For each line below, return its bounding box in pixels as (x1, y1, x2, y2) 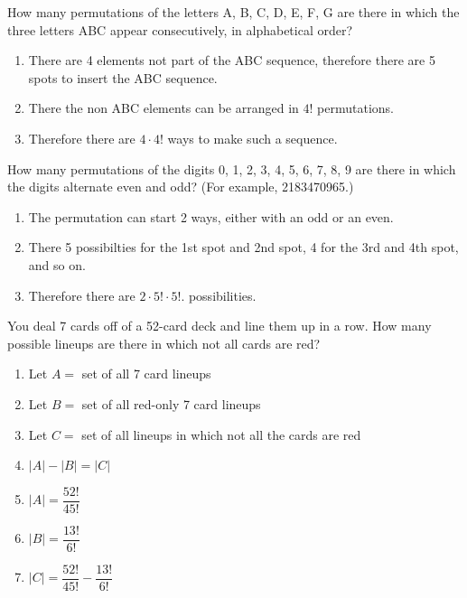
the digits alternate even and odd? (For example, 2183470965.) (7, 177, 354, 196)
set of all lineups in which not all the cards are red (81, 425, 361, 444)
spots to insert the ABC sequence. (28, 68, 218, 87)
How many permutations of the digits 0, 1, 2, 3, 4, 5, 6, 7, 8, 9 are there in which (7, 159, 456, 178)
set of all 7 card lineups (81, 364, 211, 383)
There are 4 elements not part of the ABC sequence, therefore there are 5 (28, 51, 435, 70)
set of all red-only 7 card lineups (81, 394, 261, 413)
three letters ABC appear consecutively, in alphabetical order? (7, 20, 353, 39)
